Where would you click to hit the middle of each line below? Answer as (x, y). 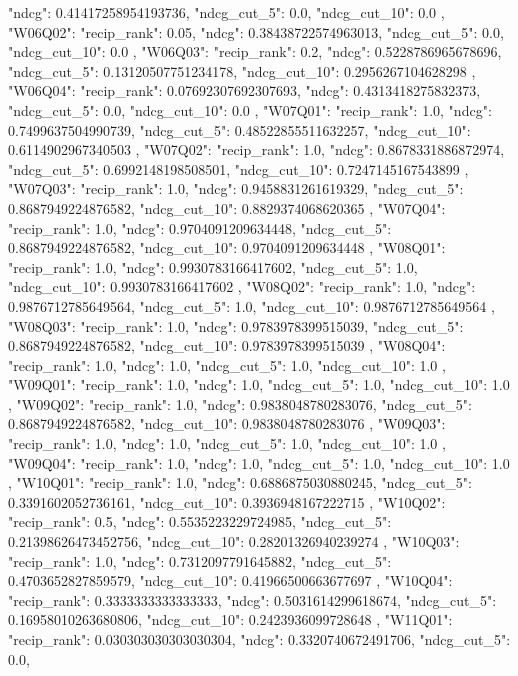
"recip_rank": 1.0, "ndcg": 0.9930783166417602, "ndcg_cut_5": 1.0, (213, 266)
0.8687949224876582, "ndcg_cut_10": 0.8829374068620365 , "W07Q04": (227, 207)
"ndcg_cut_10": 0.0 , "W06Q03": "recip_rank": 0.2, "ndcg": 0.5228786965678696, (255, 51)
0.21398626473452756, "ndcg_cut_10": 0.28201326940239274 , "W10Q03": (234, 541)
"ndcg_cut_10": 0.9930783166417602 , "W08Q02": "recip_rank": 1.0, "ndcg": (242, 286)
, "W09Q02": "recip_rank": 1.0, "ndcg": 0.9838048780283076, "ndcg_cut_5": (240, 403)
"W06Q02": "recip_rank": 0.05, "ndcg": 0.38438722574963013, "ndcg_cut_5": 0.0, (256, 31)
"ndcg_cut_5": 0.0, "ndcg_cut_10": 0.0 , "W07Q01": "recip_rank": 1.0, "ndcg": (250, 109)
